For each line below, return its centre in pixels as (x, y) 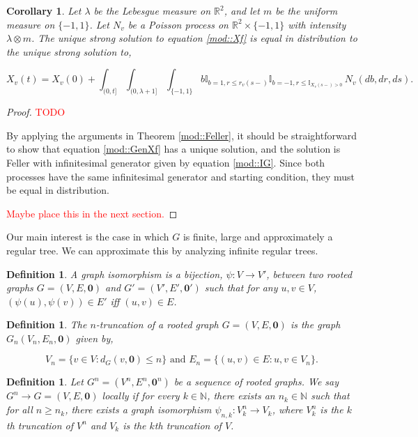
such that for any (241, 287)
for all (20, 409)
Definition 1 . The (47, 324)
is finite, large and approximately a (258, 237)
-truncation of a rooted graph (157, 324)
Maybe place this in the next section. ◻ (92, 213)
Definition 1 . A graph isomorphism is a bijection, (115, 274)
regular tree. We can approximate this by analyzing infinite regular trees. (162, 250)
